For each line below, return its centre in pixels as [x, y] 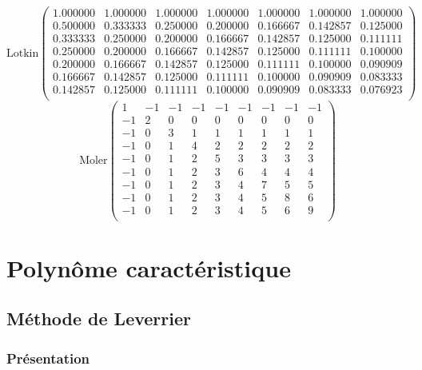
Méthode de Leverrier [99, 318]
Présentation [48, 358]
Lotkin [23, 53]
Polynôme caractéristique [149, 267]
